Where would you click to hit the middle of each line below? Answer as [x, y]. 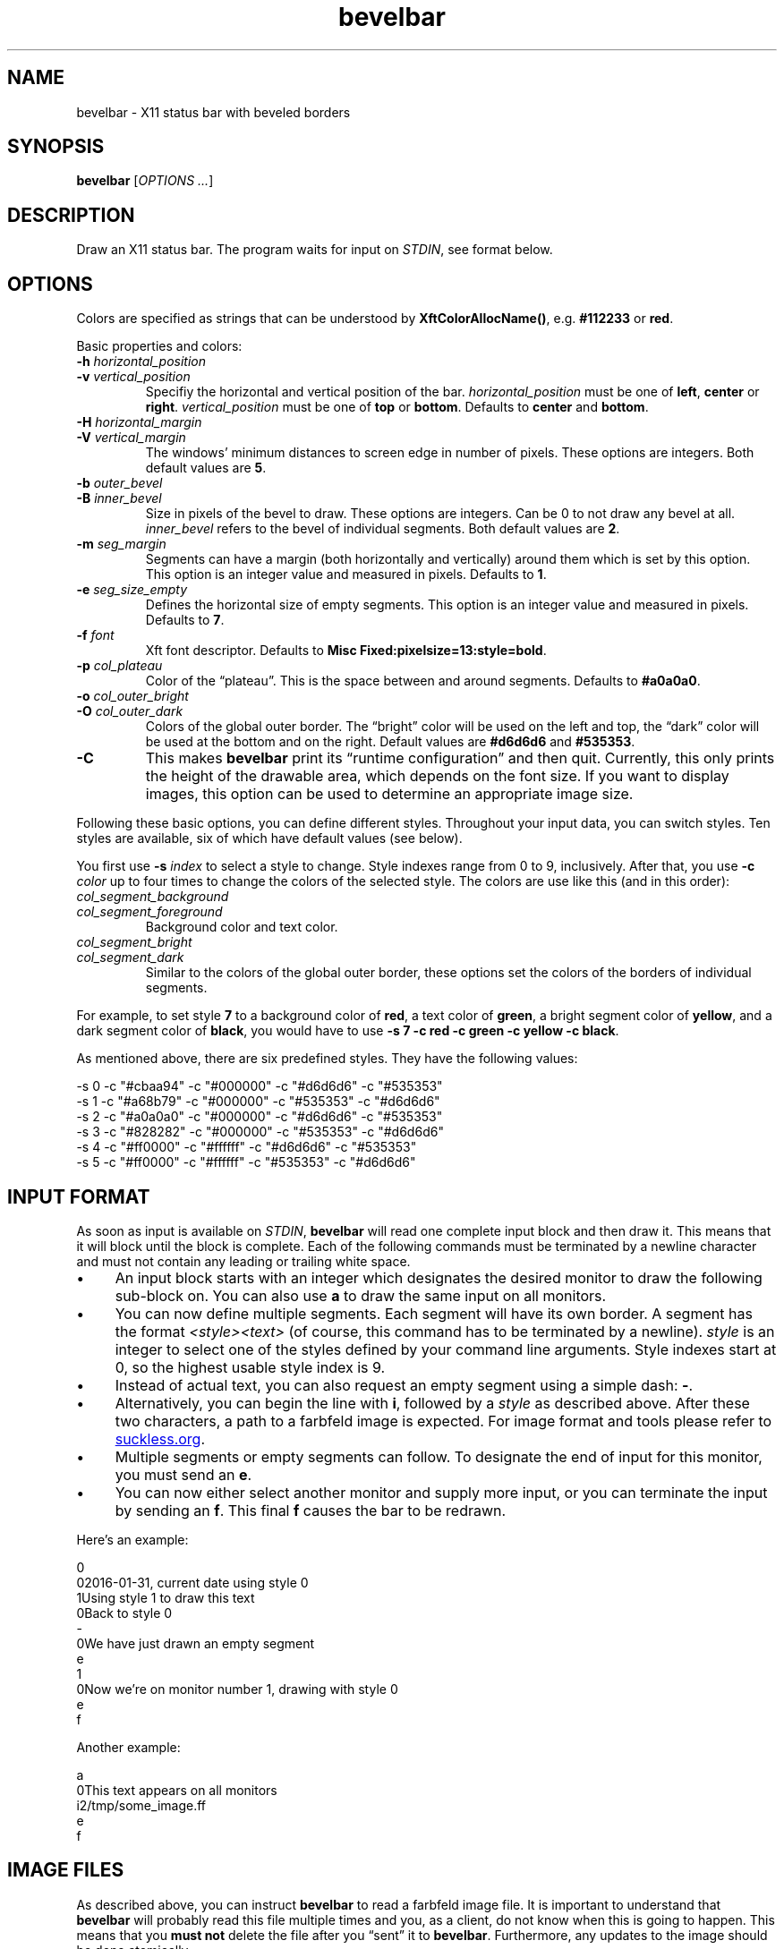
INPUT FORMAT [79, 1196]
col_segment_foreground [149, 912]
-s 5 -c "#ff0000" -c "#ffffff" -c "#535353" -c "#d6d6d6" [246, 1162]
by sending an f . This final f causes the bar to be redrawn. [311, 1510]
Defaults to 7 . [185, 620]
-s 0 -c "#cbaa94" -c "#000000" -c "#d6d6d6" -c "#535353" [260, 1086]
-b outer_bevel [119, 483]
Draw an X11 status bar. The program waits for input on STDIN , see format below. [315, 250]
